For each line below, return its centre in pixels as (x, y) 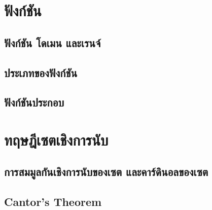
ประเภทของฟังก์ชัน (41, 72)
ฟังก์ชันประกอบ (34, 102)
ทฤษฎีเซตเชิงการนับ (56, 139)
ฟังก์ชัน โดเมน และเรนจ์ (52, 42)
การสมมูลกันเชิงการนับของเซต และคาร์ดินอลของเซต (106, 172)
